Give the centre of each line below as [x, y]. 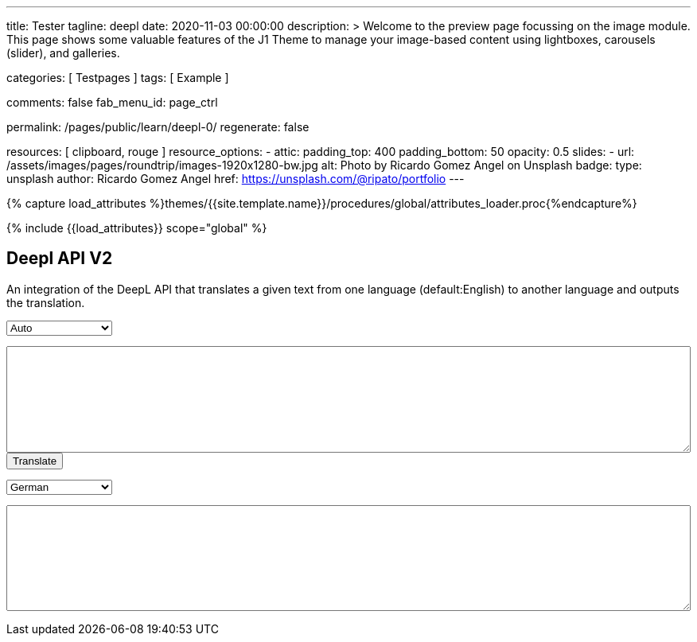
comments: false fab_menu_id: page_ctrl [112, 102]
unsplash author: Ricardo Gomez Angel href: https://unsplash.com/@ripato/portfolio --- [236, 179]
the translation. [46, 302]
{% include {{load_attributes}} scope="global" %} [137, 228]
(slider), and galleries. [63, 53]
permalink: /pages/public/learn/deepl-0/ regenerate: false [158, 127]
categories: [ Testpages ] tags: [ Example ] [118, 78]
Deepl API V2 [60, 259]
